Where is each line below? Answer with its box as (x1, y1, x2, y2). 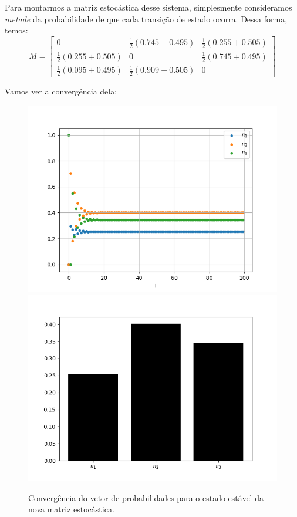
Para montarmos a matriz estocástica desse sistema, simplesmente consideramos (5, 1, 292, 13)
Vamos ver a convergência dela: (5, 85, 117, 97)
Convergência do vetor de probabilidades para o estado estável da (28, 491, 264, 504)
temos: (5, 24, 28, 36)
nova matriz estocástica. (28, 503, 114, 515)
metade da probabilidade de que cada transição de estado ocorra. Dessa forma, (5, 12, 288, 25)
